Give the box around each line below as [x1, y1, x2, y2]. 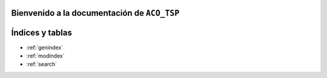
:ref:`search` [26, 60, 58, 68]
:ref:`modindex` [26, 52, 65, 59]
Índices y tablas [11, 28, 72, 38]
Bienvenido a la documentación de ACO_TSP [11, 8, 180, 18]
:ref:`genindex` [26, 44, 64, 51]
